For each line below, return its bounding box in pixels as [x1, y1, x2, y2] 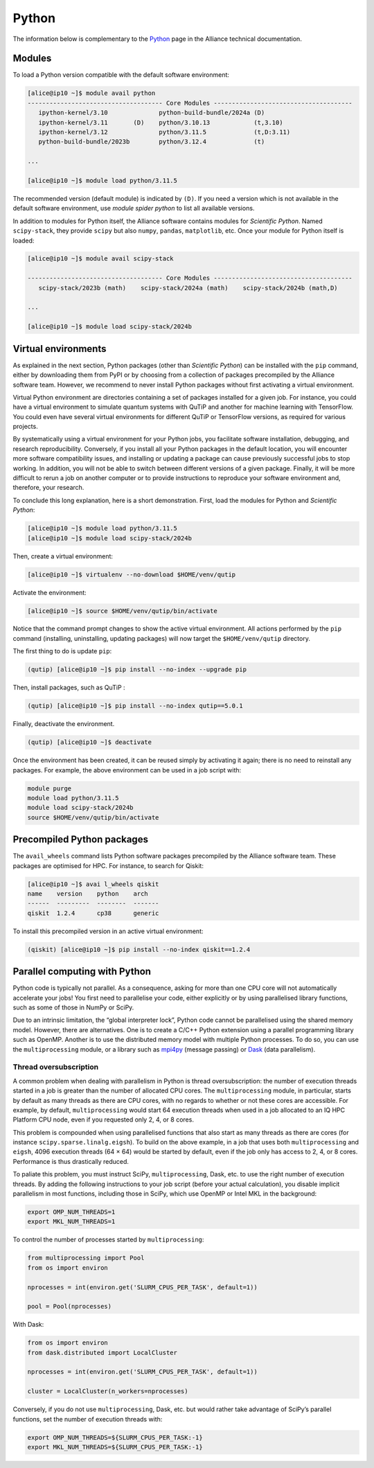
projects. [12, 423, 38, 431]
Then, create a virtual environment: [12, 551, 114, 560]
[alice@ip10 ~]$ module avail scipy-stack [27, 255, 174, 263]
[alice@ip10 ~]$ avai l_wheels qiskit [27, 880, 159, 888]
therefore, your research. [12, 484, 84, 492]
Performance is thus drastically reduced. [12, 1157, 130, 1165]
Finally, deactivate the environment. [12, 720, 115, 728]
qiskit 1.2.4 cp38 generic [27, 909, 159, 917]
